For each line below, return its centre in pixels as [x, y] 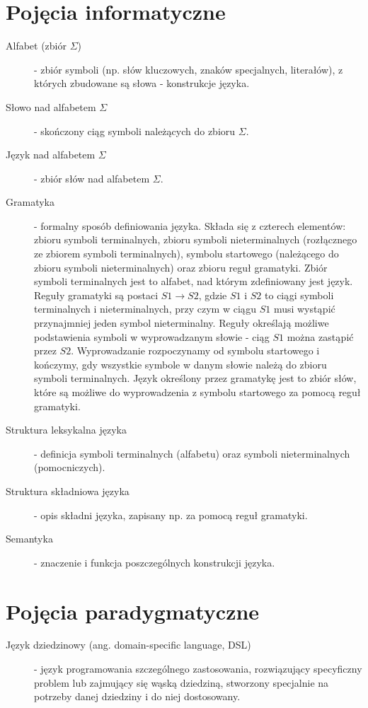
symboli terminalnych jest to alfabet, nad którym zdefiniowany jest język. [194, 281]
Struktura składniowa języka [68, 491]
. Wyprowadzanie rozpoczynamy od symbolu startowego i [195, 350]
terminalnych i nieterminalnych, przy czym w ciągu [145, 309]
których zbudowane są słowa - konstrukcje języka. [142, 83]
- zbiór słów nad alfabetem [92, 178]
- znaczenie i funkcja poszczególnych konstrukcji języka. [155, 562]
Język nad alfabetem [51, 155]
